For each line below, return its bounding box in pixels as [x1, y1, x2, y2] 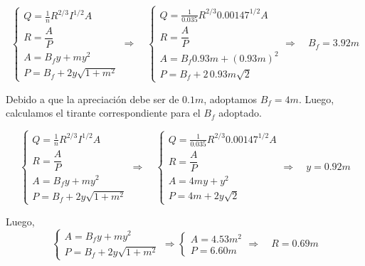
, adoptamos [203, 91, 258, 106]
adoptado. [218, 105, 262, 120]
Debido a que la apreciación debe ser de [6, 91, 179, 106]
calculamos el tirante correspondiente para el [6, 105, 201, 120]
